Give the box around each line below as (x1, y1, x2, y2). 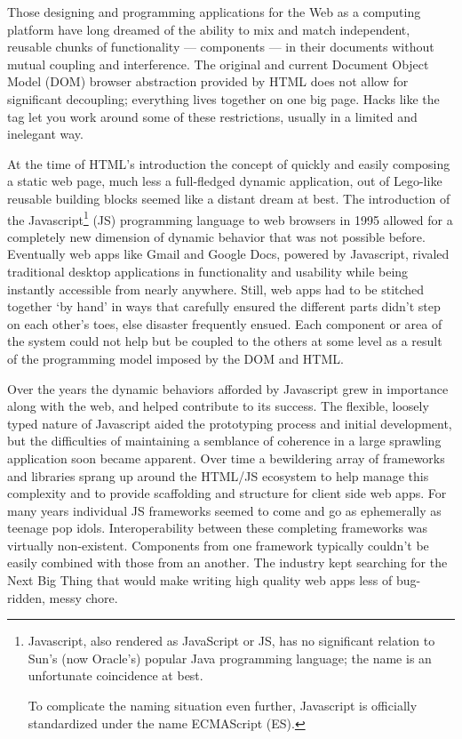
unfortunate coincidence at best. (28, 666, 203, 685)
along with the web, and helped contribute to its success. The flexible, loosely (7, 397, 429, 415)
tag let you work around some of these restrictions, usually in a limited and (7, 107, 418, 125)
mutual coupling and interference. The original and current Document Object (7, 54, 429, 73)
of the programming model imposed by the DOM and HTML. (7, 349, 344, 367)
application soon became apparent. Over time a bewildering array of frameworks (7, 448, 445, 467)
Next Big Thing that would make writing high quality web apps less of (7, 571, 393, 590)
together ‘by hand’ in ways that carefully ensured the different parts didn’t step (7, 297, 441, 316)
